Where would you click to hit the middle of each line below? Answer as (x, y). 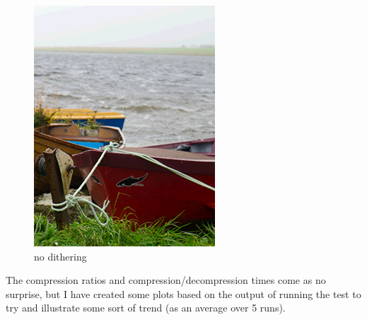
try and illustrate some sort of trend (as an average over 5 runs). (146, 308)
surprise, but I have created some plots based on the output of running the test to (183, 293)
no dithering (60, 256)
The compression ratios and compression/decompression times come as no (166, 280)
